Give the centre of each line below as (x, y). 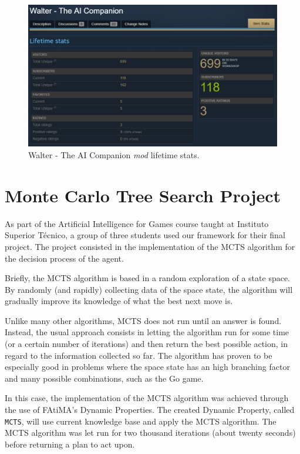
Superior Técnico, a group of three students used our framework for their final (145, 235)
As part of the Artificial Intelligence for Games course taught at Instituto (137, 223)
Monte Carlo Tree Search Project (143, 195)
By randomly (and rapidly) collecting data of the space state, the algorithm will (149, 289)
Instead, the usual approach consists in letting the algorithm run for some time (147, 332)
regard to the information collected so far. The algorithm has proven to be (139, 355)
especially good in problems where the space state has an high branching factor (147, 367)
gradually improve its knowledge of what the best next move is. (119, 301)
